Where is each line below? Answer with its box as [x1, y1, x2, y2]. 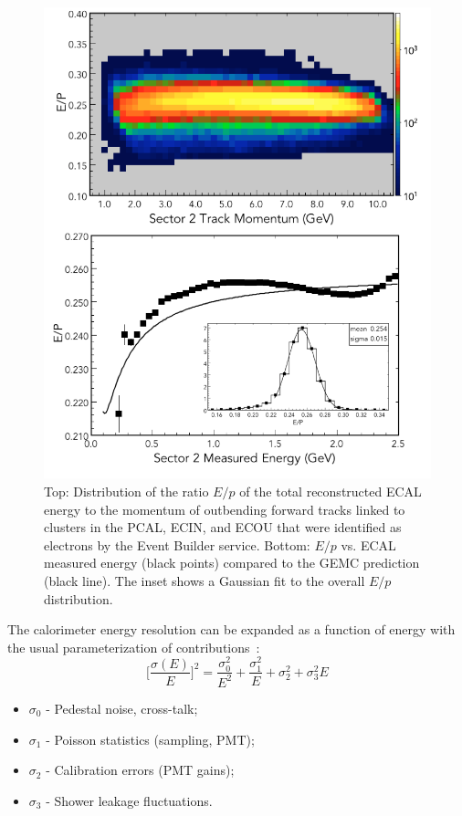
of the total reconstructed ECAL [239, 481, 422, 500]
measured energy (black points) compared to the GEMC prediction [44, 553, 420, 572]
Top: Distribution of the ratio [44, 481, 209, 500]
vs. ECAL [341, 535, 396, 554]
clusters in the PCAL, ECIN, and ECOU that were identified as [44, 518, 402, 537]
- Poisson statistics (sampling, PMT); [46, 729, 255, 748]
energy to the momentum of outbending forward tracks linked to [44, 499, 405, 518]
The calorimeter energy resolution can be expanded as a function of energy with [7, 620, 456, 639]
